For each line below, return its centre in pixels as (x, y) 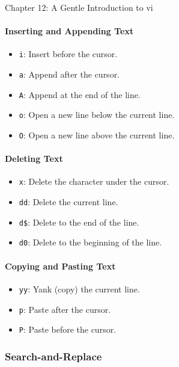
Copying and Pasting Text (60, 266)
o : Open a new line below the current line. (97, 115)
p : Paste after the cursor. (65, 309)
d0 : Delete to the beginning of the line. (90, 242)
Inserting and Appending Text (69, 31)
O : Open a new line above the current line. (97, 135)
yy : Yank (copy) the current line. (79, 288)
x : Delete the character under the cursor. (94, 181)
